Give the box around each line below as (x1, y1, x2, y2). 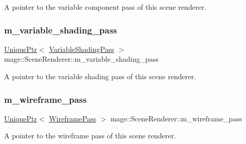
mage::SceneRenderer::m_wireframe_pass (110, 113, 242, 123)
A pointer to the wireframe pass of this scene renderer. (4, 130, 176, 141)
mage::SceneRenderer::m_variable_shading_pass (4, 53, 159, 64)
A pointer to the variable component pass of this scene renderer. (4, 2, 206, 12)
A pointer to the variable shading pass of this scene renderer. (4, 71, 196, 81)
